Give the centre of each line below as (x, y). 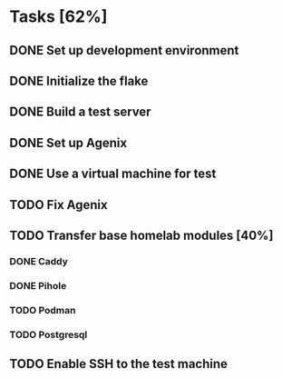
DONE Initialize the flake (79, 80)
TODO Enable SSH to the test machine (119, 364)
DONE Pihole (38, 285)
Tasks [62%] (58, 17)
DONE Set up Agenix (68, 143)
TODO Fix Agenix (58, 205)
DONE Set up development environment (124, 50)
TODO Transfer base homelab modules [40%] (141, 235)
